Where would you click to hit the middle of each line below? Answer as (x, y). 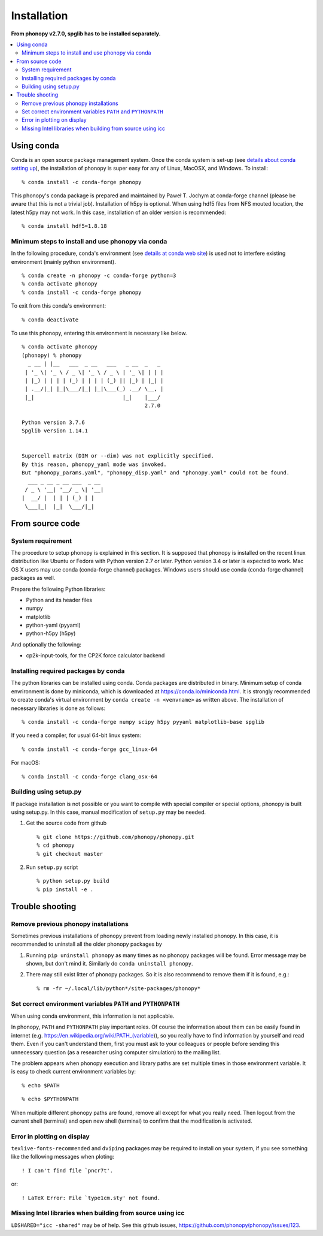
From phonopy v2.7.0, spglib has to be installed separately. (86, 34)
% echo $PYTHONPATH (50, 1099)
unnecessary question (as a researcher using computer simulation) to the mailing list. (116, 1052)
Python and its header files (59, 600)
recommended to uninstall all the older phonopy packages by (87, 944)
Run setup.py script (52, 867)
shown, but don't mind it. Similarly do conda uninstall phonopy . (110, 964)
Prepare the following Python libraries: (58, 589)
